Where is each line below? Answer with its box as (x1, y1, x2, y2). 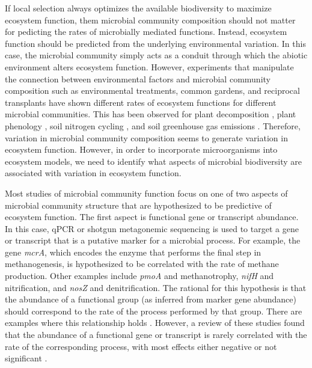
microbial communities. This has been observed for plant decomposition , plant (5, 108, 296, 120)
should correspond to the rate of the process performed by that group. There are (5, 304, 302, 317)
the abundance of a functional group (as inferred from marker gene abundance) (5, 293, 296, 305)
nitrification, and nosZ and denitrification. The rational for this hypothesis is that (5, 281, 307, 293)
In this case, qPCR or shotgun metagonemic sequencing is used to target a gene (5, 222, 299, 235)
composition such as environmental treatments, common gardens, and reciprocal (5, 84, 300, 97)
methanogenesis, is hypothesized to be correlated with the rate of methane (5, 257, 279, 270)
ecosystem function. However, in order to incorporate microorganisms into (5, 143, 278, 156)
